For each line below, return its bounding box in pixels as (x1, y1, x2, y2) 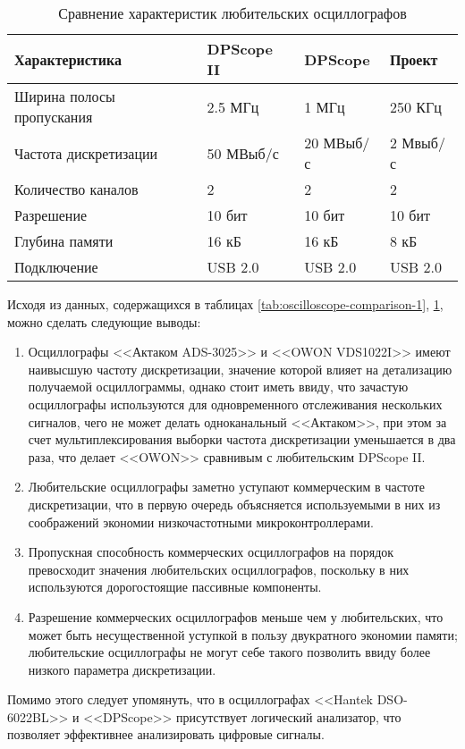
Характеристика (14, 48, 122, 70)
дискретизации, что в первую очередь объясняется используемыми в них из (28, 494, 441, 513)
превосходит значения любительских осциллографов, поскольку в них (28, 560, 410, 578)
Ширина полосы (14, 86, 115, 106)
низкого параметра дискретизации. (28, 660, 216, 678)
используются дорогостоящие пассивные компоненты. (28, 577, 322, 596)
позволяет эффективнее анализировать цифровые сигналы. (7, 725, 325, 744)
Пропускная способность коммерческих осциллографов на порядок (28, 543, 394, 561)
